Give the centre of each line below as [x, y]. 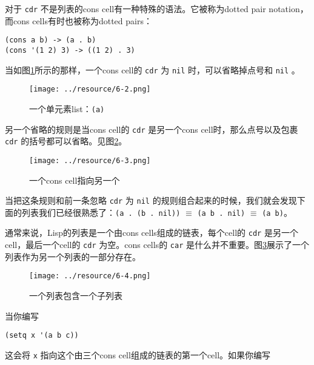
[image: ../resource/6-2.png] [90, 89]
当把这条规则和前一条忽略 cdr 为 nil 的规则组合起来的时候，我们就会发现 [151, 200]
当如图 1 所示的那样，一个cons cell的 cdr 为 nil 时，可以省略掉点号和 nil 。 [152, 69]
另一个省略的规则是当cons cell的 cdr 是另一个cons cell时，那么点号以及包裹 [152, 129]
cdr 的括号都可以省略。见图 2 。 [66, 141]
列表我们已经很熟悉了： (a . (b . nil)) [101, 212]
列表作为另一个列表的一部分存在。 [73, 256]
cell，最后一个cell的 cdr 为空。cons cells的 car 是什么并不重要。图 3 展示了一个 [157, 245]
